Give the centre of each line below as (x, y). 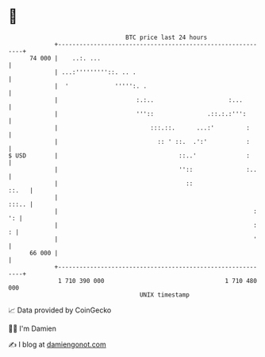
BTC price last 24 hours (167, 37)
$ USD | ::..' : (129, 155)
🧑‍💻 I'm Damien (33, 328)
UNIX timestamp (165, 295)
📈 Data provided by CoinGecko (60, 310)
